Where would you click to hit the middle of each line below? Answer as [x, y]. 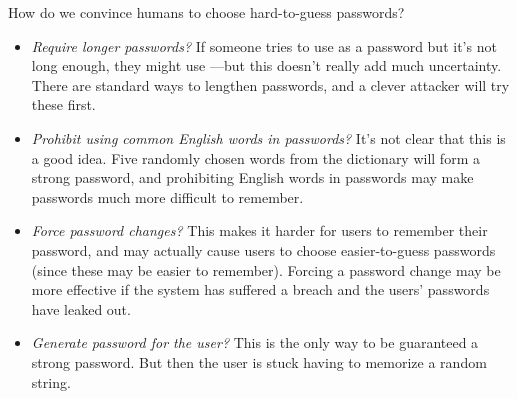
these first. [63, 104]
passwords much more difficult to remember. [167, 196]
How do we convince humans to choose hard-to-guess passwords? [206, 12]
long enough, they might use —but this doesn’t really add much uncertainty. [266, 65]
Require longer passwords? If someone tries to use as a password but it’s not [264, 45]
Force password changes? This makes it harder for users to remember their [259, 230]
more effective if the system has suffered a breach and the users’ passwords [260, 289]
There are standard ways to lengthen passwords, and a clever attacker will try [270, 84]
